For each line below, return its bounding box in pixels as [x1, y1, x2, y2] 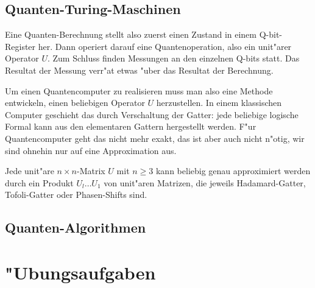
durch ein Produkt [5, 176, 74, 189]
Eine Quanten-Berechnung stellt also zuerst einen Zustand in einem [5, 28, 257, 41]
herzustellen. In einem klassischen [156, 96, 282, 109]
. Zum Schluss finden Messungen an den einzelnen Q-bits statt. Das [47, 52, 300, 65]
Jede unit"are [5, 164, 54, 177]
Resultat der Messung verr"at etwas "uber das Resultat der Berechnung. [5, 63, 274, 76]
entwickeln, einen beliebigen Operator [5, 96, 145, 109]
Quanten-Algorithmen [5, 218, 146, 237]
